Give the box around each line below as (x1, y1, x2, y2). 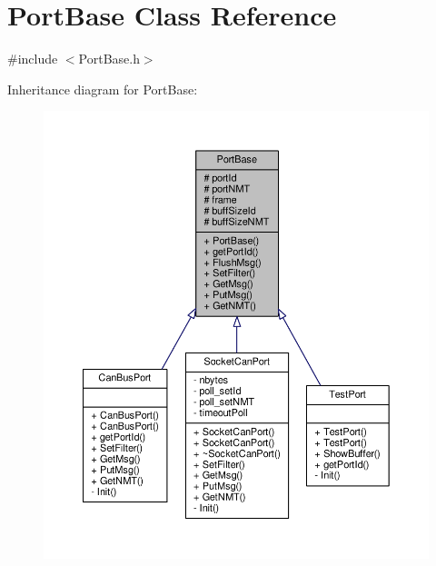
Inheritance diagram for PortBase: (7, 79, 198, 98)
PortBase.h (78, 49, 140, 68)
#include (7, 49, 58, 68)
